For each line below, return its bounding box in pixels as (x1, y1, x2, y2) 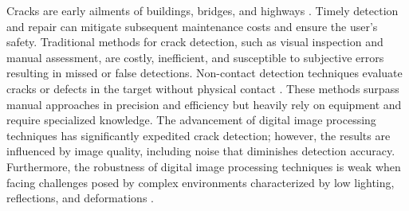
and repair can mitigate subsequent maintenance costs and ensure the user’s (6, 18, 378, 34)
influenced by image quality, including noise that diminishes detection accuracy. (6, 143, 395, 159)
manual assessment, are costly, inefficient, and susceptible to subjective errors (6, 49, 384, 65)
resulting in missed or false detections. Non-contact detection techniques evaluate (6, 64, 403, 81)
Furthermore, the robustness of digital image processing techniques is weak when (6, 158, 401, 174)
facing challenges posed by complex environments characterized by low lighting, (6, 174, 395, 190)
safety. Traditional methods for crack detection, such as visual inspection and (6, 33, 383, 50)
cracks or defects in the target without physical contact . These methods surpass (6, 80, 399, 96)
